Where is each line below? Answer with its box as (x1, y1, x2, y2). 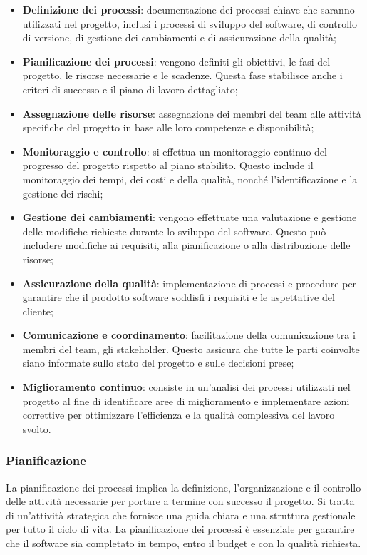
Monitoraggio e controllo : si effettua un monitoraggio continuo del (22, 143, 327, 158)
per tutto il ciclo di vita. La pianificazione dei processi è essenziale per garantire (6, 521, 355, 536)
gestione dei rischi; (22, 185, 103, 200)
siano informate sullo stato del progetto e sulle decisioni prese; (22, 355, 294, 370)
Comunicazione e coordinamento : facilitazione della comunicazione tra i (22, 327, 356, 342)
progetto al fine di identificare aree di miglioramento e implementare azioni (22, 393, 350, 408)
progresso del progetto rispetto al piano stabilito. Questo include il (22, 158, 314, 173)
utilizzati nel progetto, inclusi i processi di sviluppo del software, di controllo (22, 16, 357, 31)
